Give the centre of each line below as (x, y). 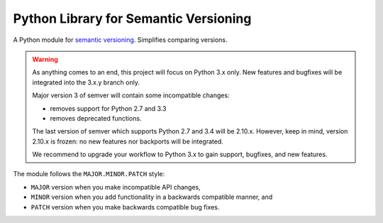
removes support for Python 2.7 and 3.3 (108, 108)
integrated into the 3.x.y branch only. (86, 82)
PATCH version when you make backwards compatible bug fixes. (125, 207)
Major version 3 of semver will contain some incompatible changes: (131, 95)
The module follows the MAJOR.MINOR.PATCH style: (89, 174)
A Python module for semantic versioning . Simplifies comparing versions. (120, 40)
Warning (45, 59)
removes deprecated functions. (96, 118)
